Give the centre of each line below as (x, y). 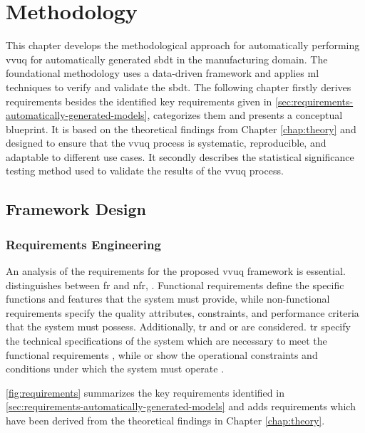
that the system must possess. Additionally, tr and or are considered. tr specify (178, 327)
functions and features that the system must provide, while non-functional (168, 299)
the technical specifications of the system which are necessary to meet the (166, 341)
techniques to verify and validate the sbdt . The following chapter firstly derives (179, 87)
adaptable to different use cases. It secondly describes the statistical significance (180, 156)
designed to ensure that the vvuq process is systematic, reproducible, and (166, 143)
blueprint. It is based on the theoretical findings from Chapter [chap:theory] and (181, 129)
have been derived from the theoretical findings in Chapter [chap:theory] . (165, 420)
